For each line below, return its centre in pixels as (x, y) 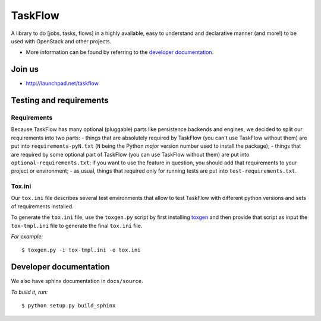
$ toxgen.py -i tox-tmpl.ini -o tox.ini (81, 250)
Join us (25, 69)
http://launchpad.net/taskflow (62, 84)
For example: (27, 237)
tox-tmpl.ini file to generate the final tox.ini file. (77, 225)
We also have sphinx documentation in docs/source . (77, 281)
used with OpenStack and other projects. (61, 41)
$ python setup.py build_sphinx (69, 306)
